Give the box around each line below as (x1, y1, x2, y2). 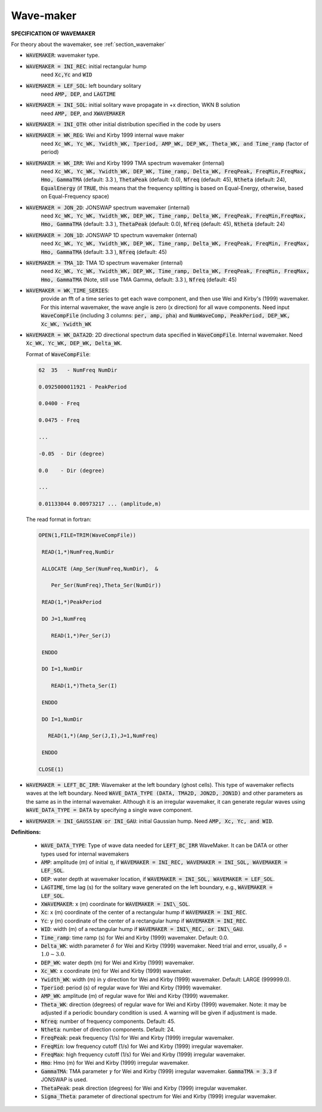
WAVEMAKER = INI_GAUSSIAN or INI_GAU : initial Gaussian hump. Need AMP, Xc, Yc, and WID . (26, 817, 274, 825)
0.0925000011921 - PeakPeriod (38, 383, 127, 390)
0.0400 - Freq (38, 400, 80, 407)
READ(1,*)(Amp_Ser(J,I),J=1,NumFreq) (48, 733, 158, 739)
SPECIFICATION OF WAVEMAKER (11, 30, 95, 37)
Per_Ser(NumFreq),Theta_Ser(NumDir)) (51, 582, 162, 589)
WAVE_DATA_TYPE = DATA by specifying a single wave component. (26, 807, 193, 814)
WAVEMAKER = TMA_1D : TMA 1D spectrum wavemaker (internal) (26, 259, 183, 266)
